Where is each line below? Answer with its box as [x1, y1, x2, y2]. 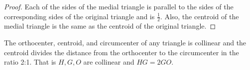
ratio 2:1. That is [4, 57, 56, 67]
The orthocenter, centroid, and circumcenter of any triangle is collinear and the [4, 37, 247, 48]
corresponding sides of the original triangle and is [4, 11, 155, 21]
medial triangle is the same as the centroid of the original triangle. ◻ [4, 21, 216, 31]
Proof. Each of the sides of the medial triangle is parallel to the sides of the [4, 1, 234, 11]
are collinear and [83, 57, 134, 67]
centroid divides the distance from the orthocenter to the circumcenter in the [4, 47, 239, 57]
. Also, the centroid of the [160, 11, 239, 21]
